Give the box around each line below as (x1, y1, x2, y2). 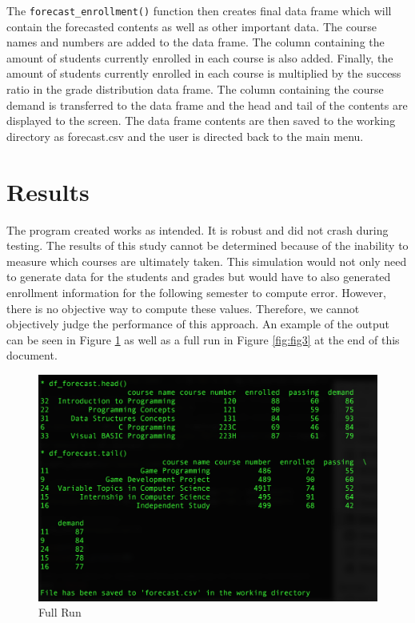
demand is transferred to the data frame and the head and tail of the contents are (6, 96, 408, 113)
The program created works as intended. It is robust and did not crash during (6, 221, 389, 238)
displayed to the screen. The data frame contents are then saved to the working (6, 112, 396, 129)
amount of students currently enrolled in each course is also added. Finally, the (6, 49, 393, 66)
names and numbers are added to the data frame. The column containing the (6, 34, 385, 50)
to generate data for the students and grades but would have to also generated (6, 268, 391, 285)
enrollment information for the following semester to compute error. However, (6, 283, 386, 300)
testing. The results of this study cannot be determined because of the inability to (6, 237, 409, 254)
